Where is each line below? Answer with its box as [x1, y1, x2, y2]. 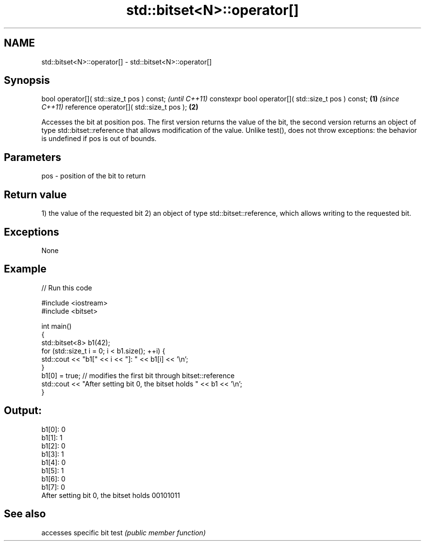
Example [4, 263, 47, 275]
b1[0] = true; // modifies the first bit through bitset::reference [41, 371, 235, 380]
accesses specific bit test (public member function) [41, 528, 206, 537]
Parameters [4, 151, 61, 163]
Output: [4, 404, 42, 417]
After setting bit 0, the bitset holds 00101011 [41, 491, 180, 499]
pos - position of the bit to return [41, 172, 146, 180]
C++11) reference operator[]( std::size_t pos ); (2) [41, 103, 198, 112]
